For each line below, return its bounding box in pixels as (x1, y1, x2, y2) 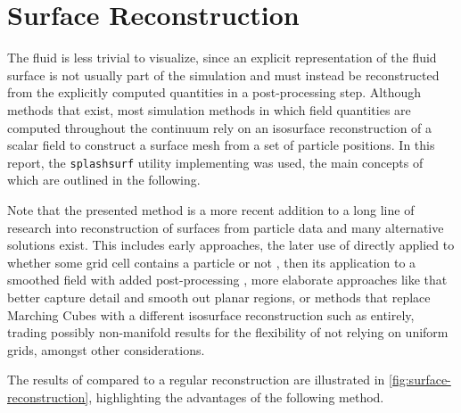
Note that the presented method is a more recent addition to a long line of (7, 200, 415, 219)
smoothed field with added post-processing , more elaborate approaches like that (7, 270, 448, 289)
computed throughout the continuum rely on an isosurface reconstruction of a (7, 118, 432, 136)
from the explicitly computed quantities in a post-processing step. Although (7, 83, 422, 102)
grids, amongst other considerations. (7, 340, 205, 359)
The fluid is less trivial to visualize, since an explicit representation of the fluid (7, 48, 437, 67)
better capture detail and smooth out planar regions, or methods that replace (7, 287, 431, 306)
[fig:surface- (389, 370, 451, 389)
